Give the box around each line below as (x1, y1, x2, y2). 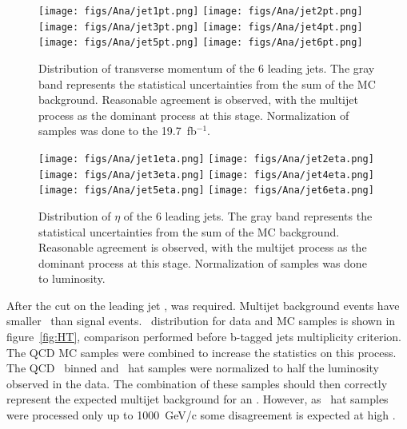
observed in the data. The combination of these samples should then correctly (6, 375, 388, 391)
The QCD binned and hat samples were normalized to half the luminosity (6, 359, 380, 376)
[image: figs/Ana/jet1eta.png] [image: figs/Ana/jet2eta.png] (38, 153, 374, 165)
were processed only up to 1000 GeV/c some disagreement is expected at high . (6, 407, 396, 423)
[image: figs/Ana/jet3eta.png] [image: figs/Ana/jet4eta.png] (38, 169, 374, 181)
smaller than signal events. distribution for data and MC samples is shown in (6, 312, 396, 329)
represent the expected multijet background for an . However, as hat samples (6, 391, 389, 407)
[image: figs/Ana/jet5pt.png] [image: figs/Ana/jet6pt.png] (38, 37, 363, 49)
